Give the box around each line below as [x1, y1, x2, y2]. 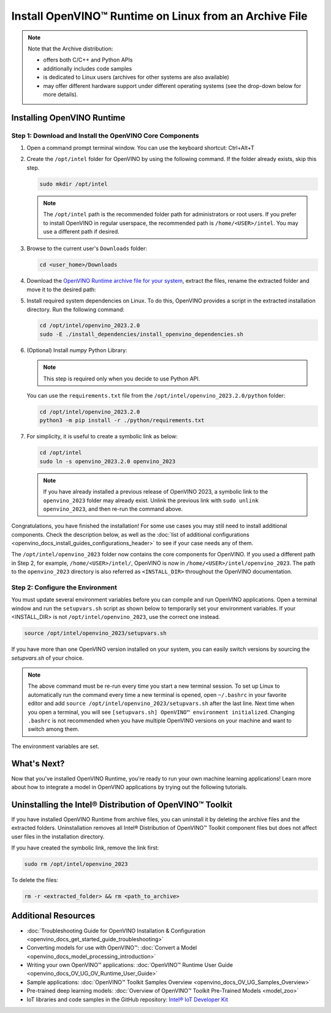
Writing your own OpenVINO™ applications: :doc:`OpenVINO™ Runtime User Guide [26, 961, 233, 969]
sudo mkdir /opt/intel [39, 180, 108, 187]
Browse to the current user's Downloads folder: [26, 245, 147, 252]
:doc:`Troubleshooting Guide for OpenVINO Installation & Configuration [26, 927, 205, 934]
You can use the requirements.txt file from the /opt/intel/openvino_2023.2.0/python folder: [26, 392, 286, 400]
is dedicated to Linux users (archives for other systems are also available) [43, 74, 229, 81]
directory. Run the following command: [26, 305, 125, 313]
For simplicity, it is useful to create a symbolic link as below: [26, 433, 178, 440]
